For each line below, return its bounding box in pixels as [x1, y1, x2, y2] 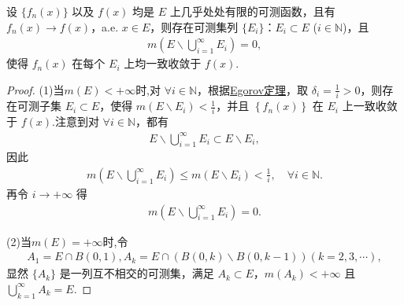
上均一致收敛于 [124, 55, 202, 72]
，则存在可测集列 [150, 18, 239, 35]
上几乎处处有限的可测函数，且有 [169, 3, 335, 19]
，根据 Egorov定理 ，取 [197, 81, 309, 97]
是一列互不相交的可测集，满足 [59, 265, 214, 281]
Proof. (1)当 [6, 81, 65, 97]
